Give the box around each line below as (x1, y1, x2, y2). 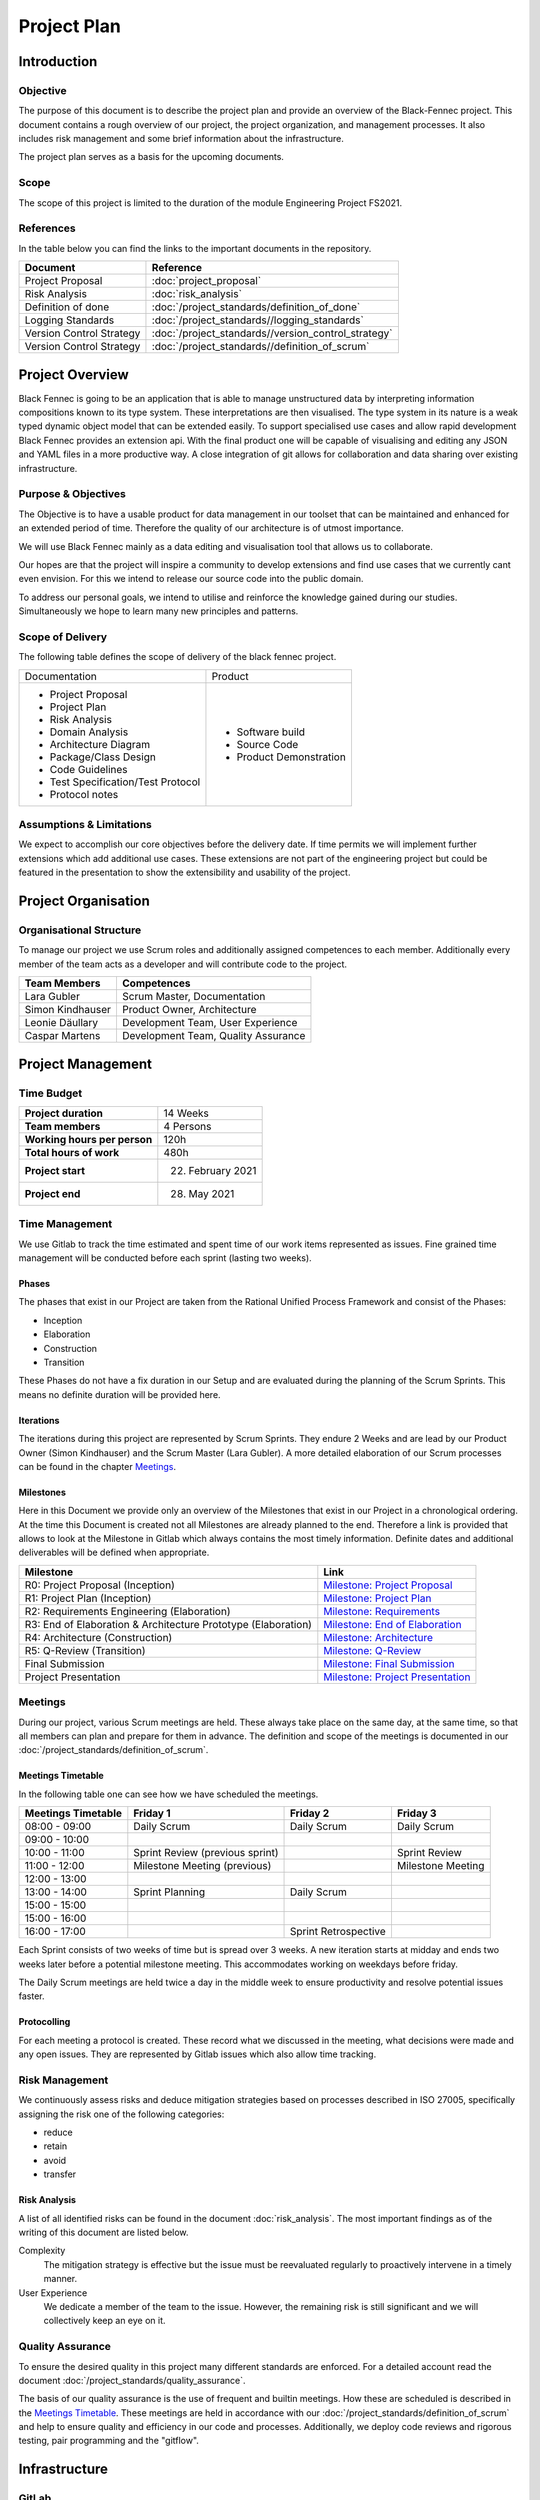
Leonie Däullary (24, 1016, 99, 1030)
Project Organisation (18, 892, 150, 909)
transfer (43, 2168, 77, 2180)
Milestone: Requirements (323, 1604, 440, 1618)
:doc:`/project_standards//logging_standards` (151, 313, 364, 327)
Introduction (18, 53, 98, 70)
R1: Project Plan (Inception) (24, 1591, 152, 1605)
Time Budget (18, 1086, 83, 1100)
